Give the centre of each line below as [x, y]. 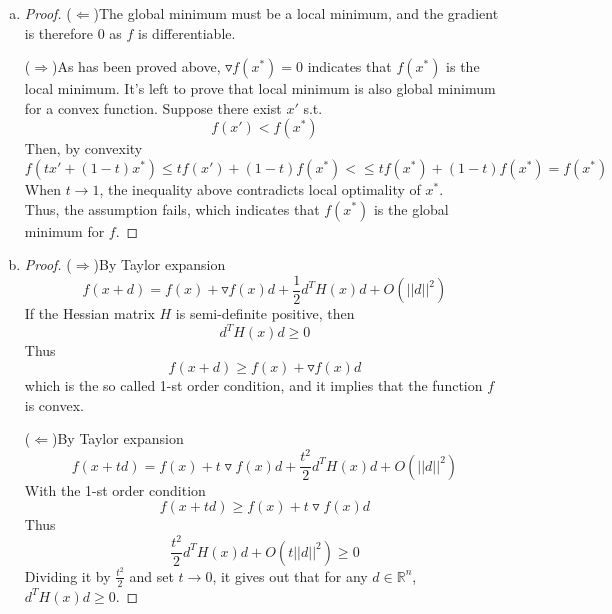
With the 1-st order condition [115, 489]
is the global [411, 208]
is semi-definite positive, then [265, 313]
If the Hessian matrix [89, 313]
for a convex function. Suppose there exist [153, 107]
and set [151, 575]
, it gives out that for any [290, 575]
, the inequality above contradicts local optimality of [260, 188]
